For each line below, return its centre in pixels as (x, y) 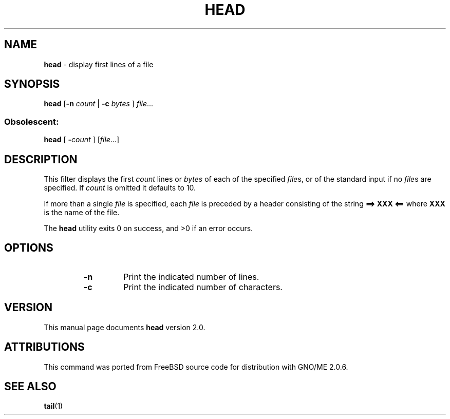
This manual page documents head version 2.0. (125, 327)
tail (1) (53, 406)
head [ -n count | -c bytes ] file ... (99, 104)
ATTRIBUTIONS (44, 347)
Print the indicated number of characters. (203, 287)
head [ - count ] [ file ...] (82, 140)
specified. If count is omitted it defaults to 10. (120, 188)
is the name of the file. (82, 213)
